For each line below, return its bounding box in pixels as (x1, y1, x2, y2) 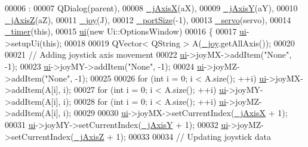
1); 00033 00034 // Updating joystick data (116, 130, 272, 142)
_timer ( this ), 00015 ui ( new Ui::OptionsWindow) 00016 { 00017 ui (5, 25, 247, 37)
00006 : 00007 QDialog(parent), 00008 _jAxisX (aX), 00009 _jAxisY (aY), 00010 (5, 2, 298, 14)
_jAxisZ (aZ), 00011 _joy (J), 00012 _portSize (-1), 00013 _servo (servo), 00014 (5, 13, 291, 26)
